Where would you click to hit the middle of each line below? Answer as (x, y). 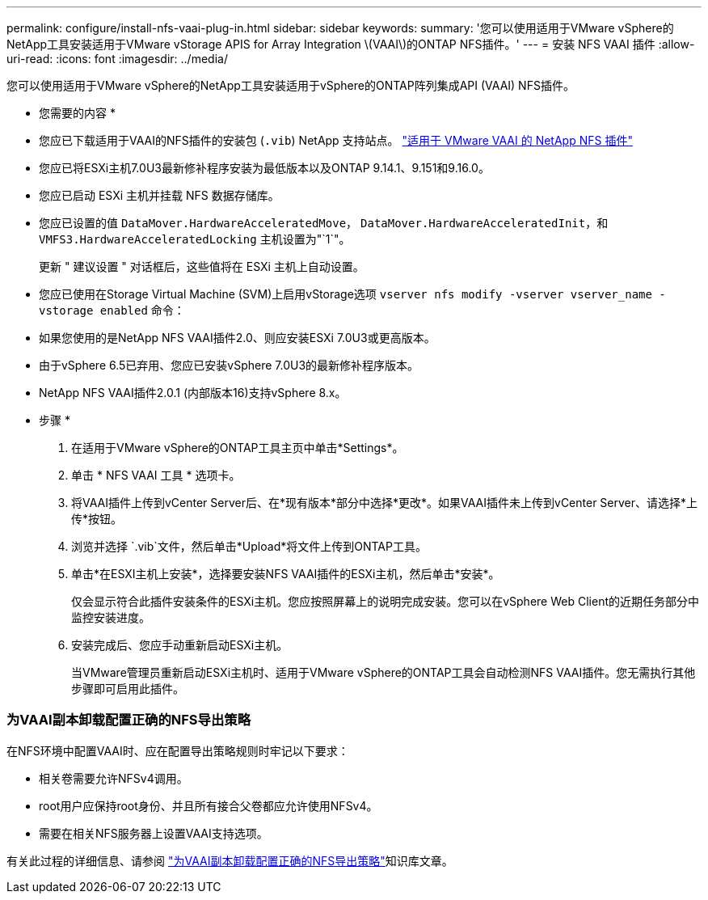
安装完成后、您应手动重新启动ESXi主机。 (180, 645)
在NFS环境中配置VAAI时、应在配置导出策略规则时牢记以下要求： (178, 750)
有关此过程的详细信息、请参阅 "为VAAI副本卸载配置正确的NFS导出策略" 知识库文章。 (230, 860)
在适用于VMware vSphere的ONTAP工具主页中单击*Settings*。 (238, 448)
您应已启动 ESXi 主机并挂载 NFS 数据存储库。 (159, 195)
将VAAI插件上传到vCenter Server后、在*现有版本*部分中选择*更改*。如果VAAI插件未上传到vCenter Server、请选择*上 (385, 503)
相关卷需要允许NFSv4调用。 (114, 778)
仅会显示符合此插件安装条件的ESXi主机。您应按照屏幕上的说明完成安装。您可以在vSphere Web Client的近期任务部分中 (385, 601)
